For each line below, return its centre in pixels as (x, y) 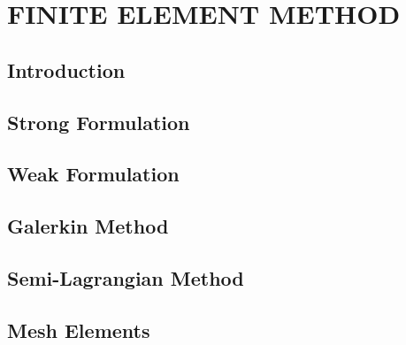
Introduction (66, 69)
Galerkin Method (88, 226)
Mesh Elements (79, 330)
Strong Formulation (99, 122)
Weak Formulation (93, 174)
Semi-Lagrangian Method (126, 277)
